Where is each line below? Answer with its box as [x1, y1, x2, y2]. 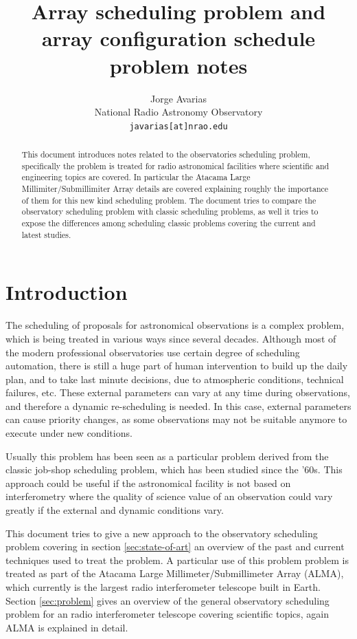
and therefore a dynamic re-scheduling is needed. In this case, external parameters [5, 398, 352, 413]
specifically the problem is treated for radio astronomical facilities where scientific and [21, 160, 330, 171]
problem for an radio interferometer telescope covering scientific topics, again [5, 607, 330, 621]
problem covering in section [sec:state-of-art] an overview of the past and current [5, 539, 345, 554]
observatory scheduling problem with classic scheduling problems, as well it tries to [21, 206, 319, 217]
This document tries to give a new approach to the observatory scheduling [5, 526, 318, 540]
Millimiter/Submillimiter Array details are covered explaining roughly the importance [21, 183, 329, 195]
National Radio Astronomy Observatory [94, 105, 263, 119]
